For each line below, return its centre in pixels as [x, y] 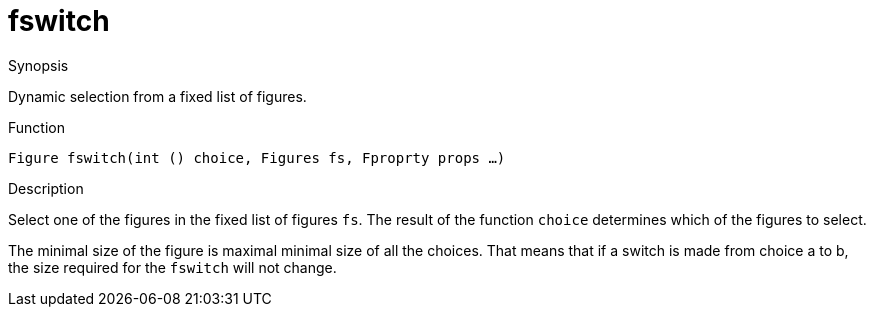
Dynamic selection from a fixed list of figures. [157, 96]
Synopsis [38, 65]
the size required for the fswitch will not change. [172, 267]
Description [46, 188]
